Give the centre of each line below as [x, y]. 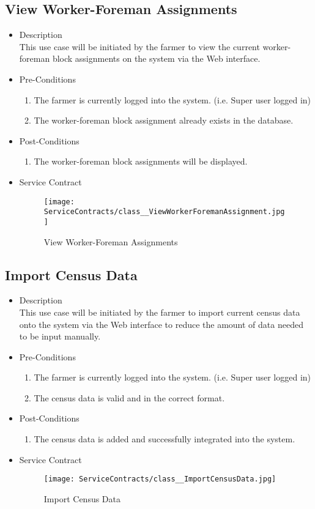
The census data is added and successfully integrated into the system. [165, 439]
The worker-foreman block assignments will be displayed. [141, 161]
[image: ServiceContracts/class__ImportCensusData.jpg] [160, 479]
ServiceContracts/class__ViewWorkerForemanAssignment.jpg [164, 212]
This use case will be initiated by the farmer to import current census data [160, 312]
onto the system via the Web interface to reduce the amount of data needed [161, 324]
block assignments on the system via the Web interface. [156, 58]
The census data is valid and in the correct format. [129, 397]
